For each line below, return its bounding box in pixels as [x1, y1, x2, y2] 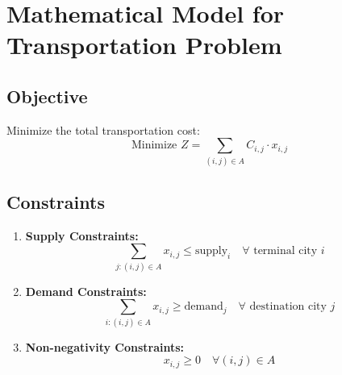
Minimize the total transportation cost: [6, 121, 200, 138]
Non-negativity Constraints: [25, 338, 185, 355]
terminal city [253, 245, 318, 257]
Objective [6, 83, 88, 108]
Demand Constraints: [25, 282, 147, 299]
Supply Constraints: [25, 227, 139, 244]
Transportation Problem [6, 28, 282, 61]
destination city [249, 301, 327, 313]
